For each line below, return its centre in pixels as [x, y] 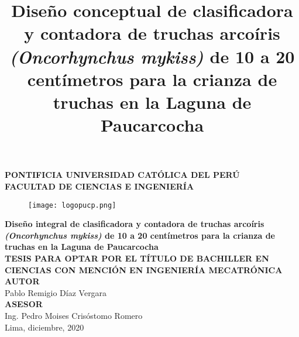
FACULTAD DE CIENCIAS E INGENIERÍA [99, 186]
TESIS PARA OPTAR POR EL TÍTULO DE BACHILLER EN [137, 258]
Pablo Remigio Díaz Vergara [56, 292]
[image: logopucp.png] [72, 205]
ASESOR [24, 304]
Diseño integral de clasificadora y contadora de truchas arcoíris [135, 224]
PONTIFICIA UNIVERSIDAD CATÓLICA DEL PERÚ [122, 175]
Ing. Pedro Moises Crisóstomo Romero [74, 315]
